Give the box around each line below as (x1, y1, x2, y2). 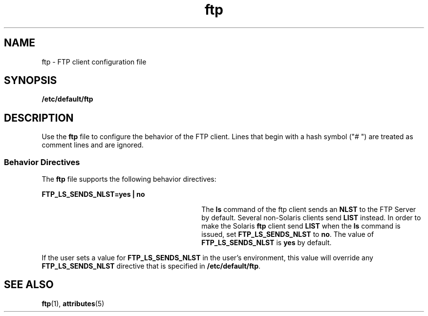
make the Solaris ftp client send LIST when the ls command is (201, 222, 401, 231)
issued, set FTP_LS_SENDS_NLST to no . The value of (201, 230, 374, 239)
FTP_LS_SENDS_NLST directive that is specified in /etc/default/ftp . (42, 262, 261, 271)
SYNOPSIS (4, 74, 57, 87)
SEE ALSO (4, 278, 54, 291)
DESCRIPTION (4, 111, 74, 124)
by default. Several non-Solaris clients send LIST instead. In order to (201, 213, 421, 222)
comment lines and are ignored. (42, 141, 144, 149)
